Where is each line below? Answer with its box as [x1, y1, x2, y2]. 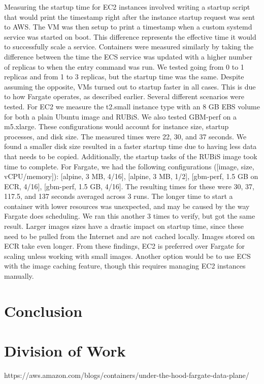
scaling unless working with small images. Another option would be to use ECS [4, 250, 251, 261]
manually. [4, 271, 34, 281]
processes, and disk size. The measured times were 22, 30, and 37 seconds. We [4, 131, 247, 141]
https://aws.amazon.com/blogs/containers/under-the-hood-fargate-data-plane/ [4, 370, 249, 380]
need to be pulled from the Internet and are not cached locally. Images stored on [4, 230, 255, 241]
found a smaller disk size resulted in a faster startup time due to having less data [4, 141, 257, 152]
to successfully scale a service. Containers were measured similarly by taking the [4, 41, 254, 52]
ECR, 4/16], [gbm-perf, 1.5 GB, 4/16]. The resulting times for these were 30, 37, [4, 181, 254, 191]
